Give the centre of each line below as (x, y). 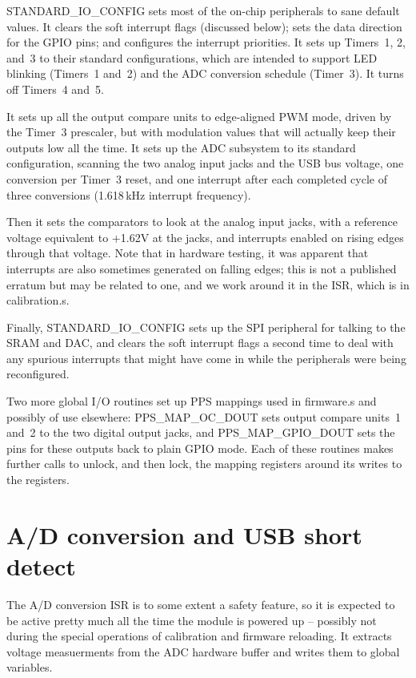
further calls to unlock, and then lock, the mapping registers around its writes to (204, 464)
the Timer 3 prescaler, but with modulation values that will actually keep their (201, 132)
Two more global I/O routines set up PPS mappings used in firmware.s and (192, 401)
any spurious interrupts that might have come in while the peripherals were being (206, 358)
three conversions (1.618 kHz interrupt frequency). (129, 194)
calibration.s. (38, 300)
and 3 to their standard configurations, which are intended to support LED (192, 57)
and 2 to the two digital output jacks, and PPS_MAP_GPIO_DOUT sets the (201, 432)
